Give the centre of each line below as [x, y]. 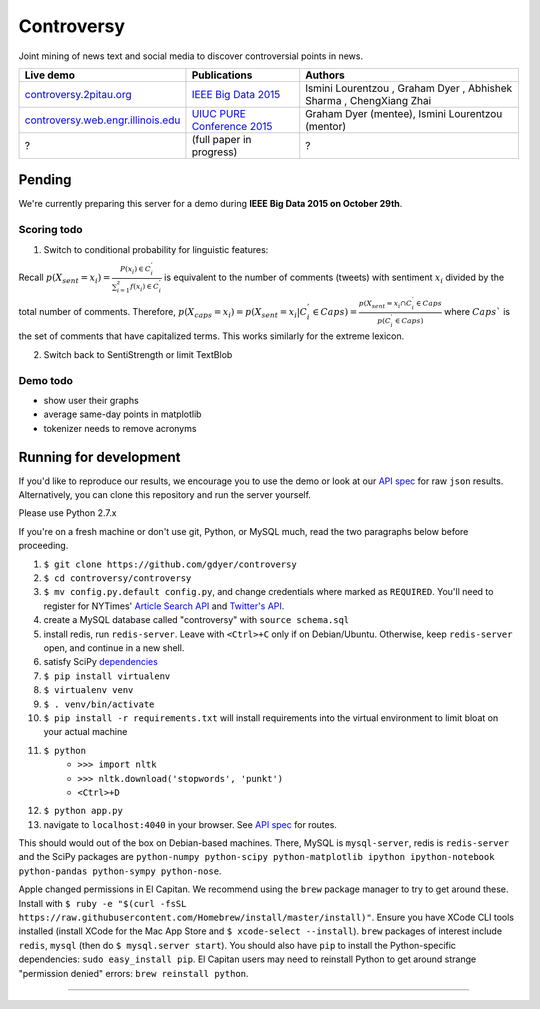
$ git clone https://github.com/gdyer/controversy [170, 564]
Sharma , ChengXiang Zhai [368, 100]
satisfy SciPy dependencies [101, 662]
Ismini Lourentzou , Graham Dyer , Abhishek [409, 88]
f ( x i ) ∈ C [145, 287]
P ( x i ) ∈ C [136, 270]
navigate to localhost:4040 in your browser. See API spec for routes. [190, 824]
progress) [214, 152]
